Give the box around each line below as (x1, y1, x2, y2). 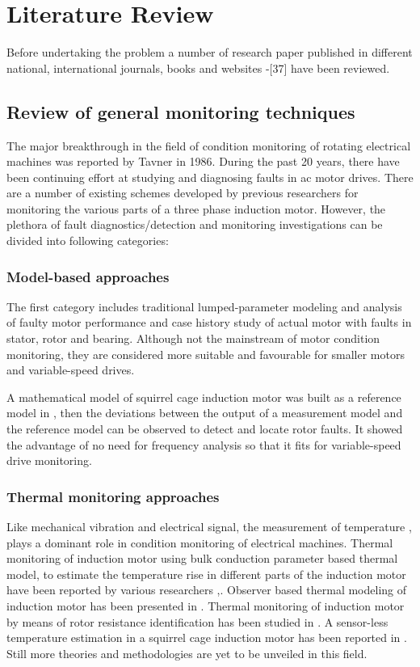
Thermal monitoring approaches (6, 486, 220, 506)
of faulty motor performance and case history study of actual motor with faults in (6, 314, 412, 331)
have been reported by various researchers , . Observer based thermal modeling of (6, 581, 407, 598)
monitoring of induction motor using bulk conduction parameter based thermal (6, 550, 398, 567)
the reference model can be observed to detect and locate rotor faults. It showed (6, 420, 403, 437)
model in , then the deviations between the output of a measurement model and (6, 404, 403, 421)
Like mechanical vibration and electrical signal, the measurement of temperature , (6, 518, 412, 535)
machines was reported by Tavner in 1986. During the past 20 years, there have (6, 153, 400, 170)
